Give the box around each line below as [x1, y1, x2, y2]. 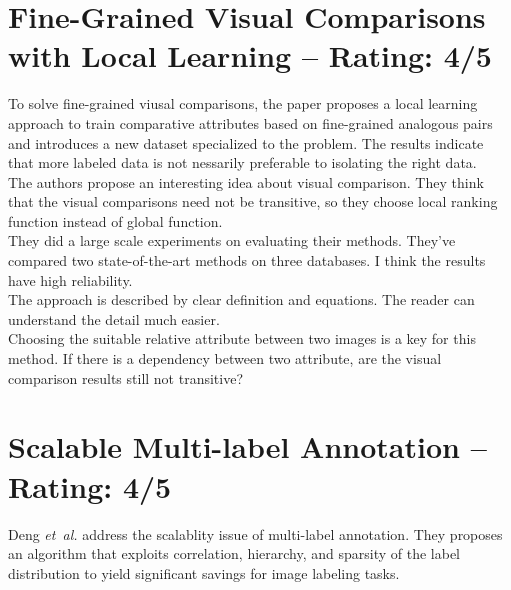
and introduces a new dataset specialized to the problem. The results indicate [8, 132, 484, 153]
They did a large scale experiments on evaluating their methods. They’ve [8, 230, 456, 251]
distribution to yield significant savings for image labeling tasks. [8, 562, 400, 583]
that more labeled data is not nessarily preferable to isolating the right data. [8, 152, 477, 173]
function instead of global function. [8, 210, 223, 231]
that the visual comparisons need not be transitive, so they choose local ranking [8, 191, 498, 212]
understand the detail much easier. [8, 308, 220, 329]
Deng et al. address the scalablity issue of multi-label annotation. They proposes [8, 523, 503, 544]
